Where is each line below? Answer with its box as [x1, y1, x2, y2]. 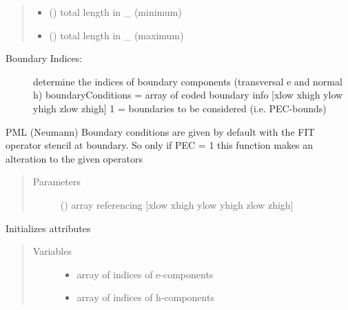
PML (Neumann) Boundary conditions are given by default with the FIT [6, 124, 315, 138]
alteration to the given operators [6, 151, 143, 165]
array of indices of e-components [76, 267, 214, 281]
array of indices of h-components [76, 290, 214, 304]
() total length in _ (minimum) [49, 5, 182, 19]
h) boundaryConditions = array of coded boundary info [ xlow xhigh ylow [33, 87, 343, 102]
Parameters [32, 174, 81, 189]
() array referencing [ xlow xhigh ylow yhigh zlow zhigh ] [60, 197, 294, 211]
